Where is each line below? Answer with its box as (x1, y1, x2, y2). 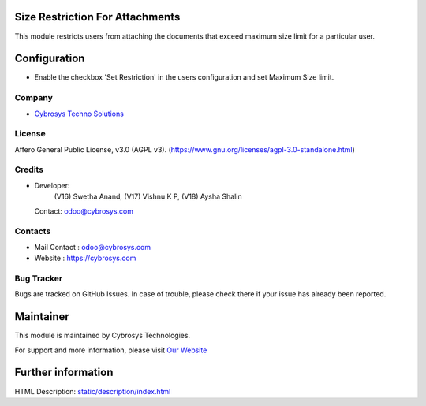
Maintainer (14, 310, 70, 323)
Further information (14, 366, 114, 379)
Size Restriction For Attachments (14, 10, 181, 24)
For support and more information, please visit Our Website (14, 345, 207, 355)
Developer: (34, 181, 70, 190)
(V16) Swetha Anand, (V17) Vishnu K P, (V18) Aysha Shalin (54, 192, 242, 201)
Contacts (14, 225, 51, 237)
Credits (14, 164, 43, 175)
